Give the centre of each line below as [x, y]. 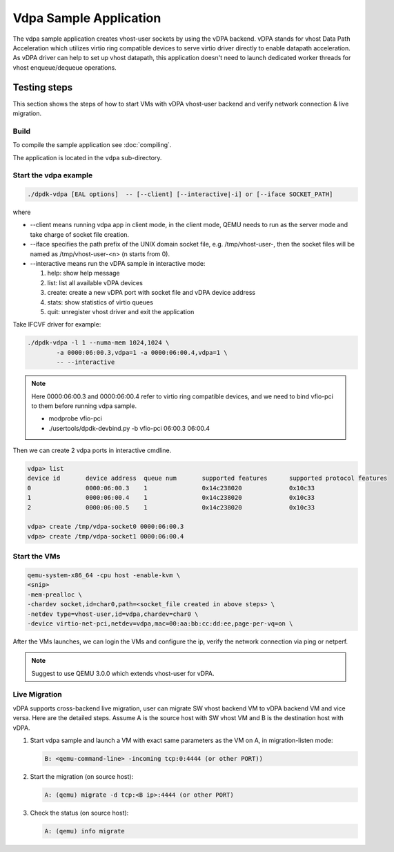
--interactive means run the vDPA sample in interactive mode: [118, 264]
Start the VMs [37, 556]
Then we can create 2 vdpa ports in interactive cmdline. [92, 451]
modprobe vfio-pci [76, 418]
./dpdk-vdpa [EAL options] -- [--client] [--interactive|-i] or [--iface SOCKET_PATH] [180, 194]
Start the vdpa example [53, 175]
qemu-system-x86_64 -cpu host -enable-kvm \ [104, 575]
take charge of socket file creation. [80, 234]
